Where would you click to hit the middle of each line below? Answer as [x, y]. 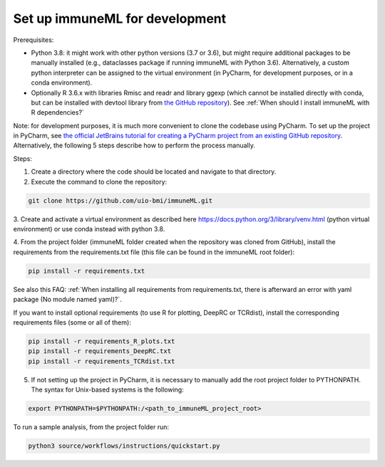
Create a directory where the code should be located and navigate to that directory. [154, 172]
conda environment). [62, 83]
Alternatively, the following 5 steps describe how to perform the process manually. [134, 145]
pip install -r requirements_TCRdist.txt [102, 361]
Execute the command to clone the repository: [99, 182]
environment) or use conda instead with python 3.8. [89, 229]
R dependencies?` [58, 112]
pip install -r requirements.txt [87, 271]
